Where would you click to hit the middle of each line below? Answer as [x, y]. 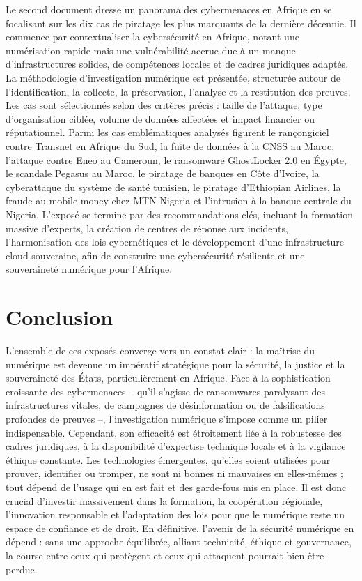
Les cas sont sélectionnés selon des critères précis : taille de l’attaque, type [164, 105]
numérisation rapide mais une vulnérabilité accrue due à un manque [151, 50]
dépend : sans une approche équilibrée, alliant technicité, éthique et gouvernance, [179, 542]
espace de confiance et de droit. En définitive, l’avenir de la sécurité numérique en [180, 528]
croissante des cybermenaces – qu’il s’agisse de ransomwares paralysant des [166, 391]
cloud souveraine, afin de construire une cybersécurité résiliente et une [155, 255]
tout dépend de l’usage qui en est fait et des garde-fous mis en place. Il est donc [176, 486]
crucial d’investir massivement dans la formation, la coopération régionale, [164, 500]
